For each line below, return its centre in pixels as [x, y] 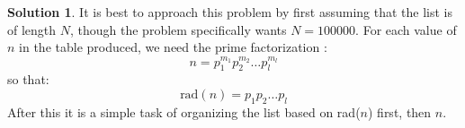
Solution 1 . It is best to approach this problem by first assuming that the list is [230, 12]
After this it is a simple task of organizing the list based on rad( [184, 111]
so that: [28, 79]
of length [32, 29]
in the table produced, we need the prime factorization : [173, 47]
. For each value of [406, 29]
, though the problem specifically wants [178, 29]
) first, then [399, 111]
